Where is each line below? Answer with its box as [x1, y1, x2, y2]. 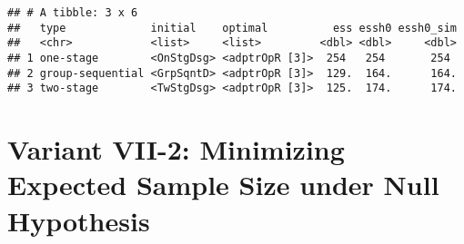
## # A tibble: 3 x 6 [7, 6, 138, 19]
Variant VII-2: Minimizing [7, 131, 345, 168]
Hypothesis [7, 201, 150, 239]
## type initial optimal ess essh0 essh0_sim [7, 21, 457, 34]
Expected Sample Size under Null [7, 166, 439, 203]
